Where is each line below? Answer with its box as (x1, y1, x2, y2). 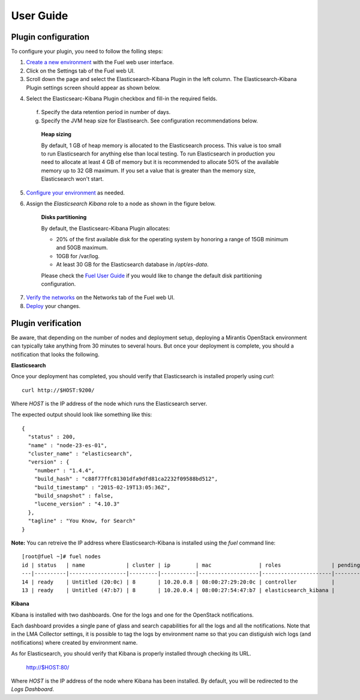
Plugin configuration (11, 32, 90, 42)
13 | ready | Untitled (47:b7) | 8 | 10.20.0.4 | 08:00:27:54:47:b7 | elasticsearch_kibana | (22, 587, 335, 594)
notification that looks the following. (11, 351, 100, 358)
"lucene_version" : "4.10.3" (34, 501, 120, 507)
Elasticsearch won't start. (41, 175, 104, 183)
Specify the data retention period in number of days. (41, 109, 171, 116)
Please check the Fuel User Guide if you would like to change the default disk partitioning (41, 272, 262, 279)
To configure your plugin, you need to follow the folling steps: (11, 48, 163, 55)
